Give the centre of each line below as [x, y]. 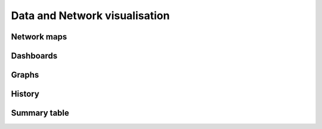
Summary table [40, 113]
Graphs [25, 75]
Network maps [39, 37]
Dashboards [34, 56]
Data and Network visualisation [90, 16]
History [25, 94]
